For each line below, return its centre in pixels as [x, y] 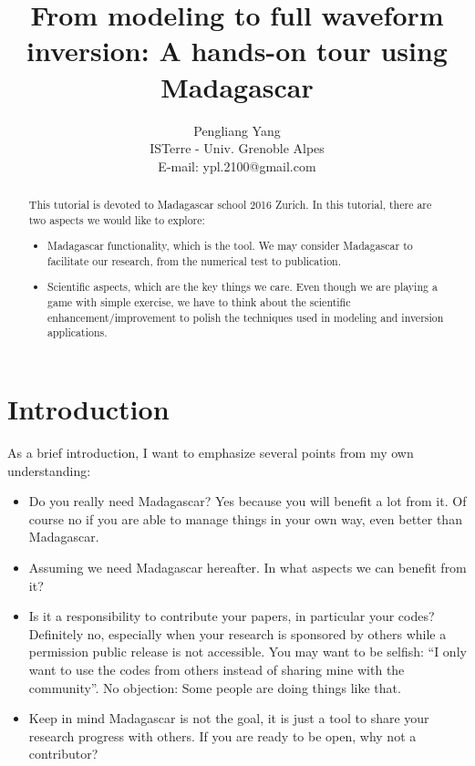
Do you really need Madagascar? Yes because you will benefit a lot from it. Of [248, 501]
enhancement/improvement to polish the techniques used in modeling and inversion [246, 317]
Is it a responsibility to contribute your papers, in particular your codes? [232, 616]
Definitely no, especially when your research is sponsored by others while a [237, 633]
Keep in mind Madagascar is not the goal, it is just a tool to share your [229, 718]
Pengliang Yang [237, 130]
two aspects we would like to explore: [117, 219]
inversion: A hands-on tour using [237, 51]
